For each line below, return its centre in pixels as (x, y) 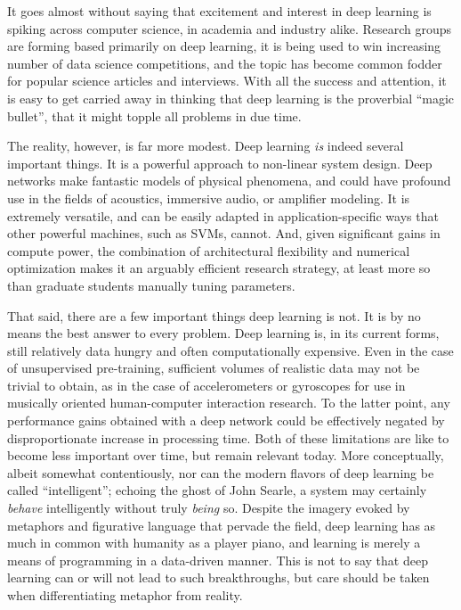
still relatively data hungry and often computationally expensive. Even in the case (230, 350)
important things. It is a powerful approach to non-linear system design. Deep (220, 163)
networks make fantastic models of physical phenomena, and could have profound (229, 181)
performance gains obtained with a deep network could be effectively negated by (226, 420)
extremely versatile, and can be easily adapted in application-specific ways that (223, 215)
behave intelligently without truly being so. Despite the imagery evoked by (209, 508)
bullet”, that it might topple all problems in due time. (154, 115)
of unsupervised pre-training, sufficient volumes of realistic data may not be (214, 368)
